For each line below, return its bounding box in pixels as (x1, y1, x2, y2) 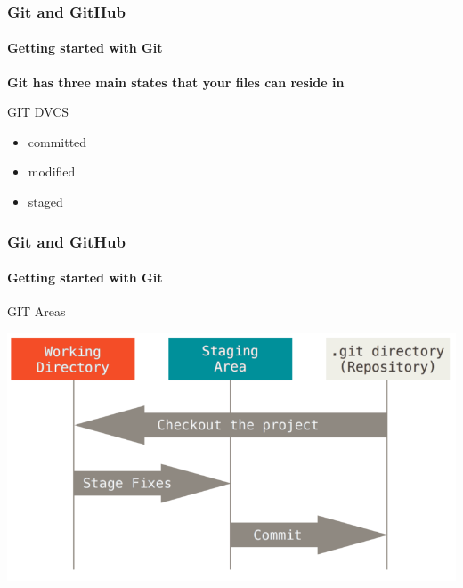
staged (28, 192, 63, 211)
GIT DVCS (7, 102, 69, 121)
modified (28, 162, 76, 181)
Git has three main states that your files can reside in (7, 72, 345, 91)
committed (28, 132, 87, 151)
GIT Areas (7, 302, 66, 321)
